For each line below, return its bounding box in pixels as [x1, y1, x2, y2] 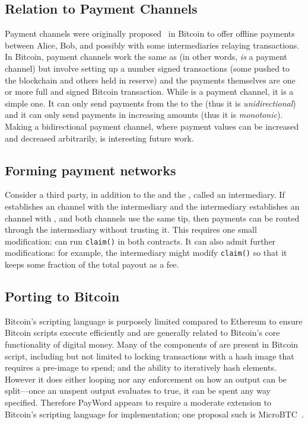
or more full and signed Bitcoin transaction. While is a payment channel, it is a [5, 85, 294, 98]
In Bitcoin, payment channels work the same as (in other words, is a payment [5, 50, 287, 63]
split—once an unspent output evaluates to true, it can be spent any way [5, 384, 271, 397]
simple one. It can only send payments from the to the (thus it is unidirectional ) [5, 97, 296, 109]
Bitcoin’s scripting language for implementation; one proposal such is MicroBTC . [5, 407, 304, 420]
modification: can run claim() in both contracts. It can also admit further [5, 235, 276, 247]
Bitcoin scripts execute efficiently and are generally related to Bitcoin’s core [5, 326, 280, 339]
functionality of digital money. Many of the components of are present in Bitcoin [5, 338, 298, 351]
